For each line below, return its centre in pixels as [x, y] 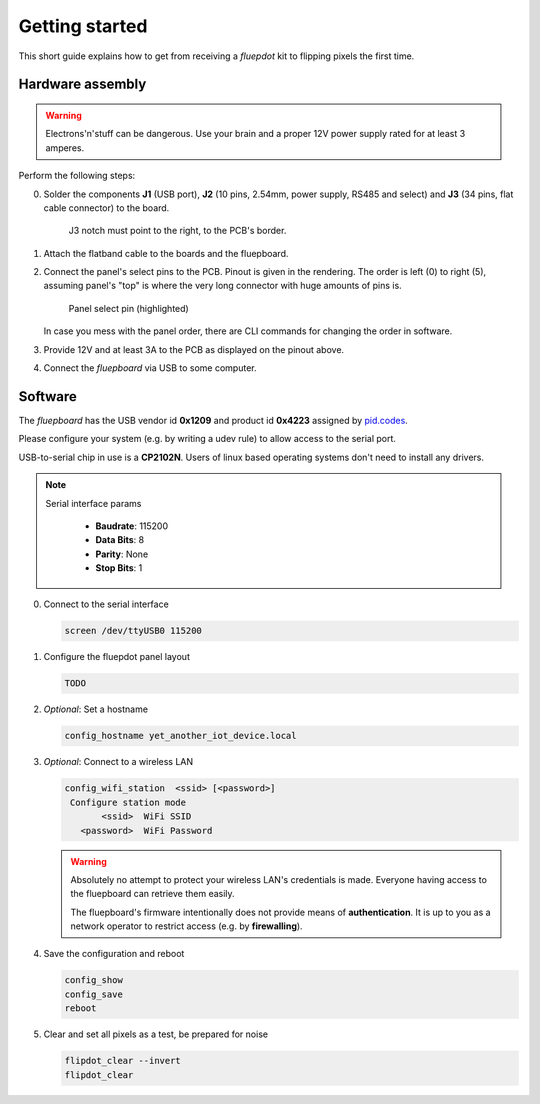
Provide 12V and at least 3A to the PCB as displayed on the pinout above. [194, 349]
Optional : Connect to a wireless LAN [118, 762]
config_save [94, 994]
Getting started [83, 26]
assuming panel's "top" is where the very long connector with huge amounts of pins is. [222, 286]
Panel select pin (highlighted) [128, 308]
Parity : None [122, 554]
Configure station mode [128, 802]
